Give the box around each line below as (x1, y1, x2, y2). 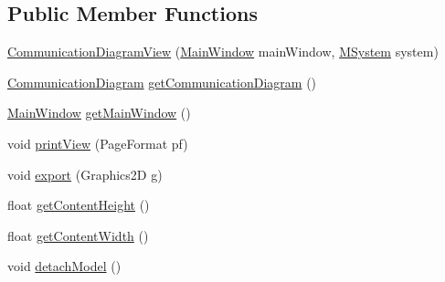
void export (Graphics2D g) (7, 164, 163, 183)
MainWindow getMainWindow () (7, 103, 191, 122)
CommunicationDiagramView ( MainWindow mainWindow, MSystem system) (7, 42, 439, 61)
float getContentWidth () (7, 225, 149, 245)
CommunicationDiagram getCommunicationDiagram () (7, 72, 317, 91)
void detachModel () (7, 256, 122, 276)
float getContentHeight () (7, 195, 150, 214)
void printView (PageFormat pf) (7, 133, 188, 152)
